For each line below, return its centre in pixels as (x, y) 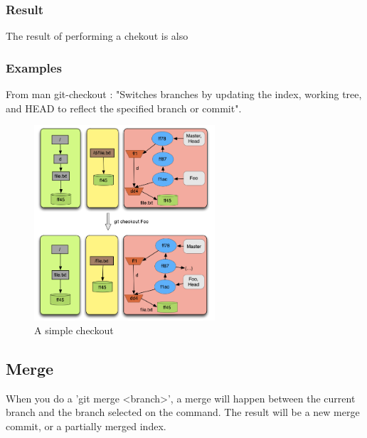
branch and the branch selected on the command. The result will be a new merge (183, 412)
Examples (34, 67)
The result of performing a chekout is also (97, 36)
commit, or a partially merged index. (86, 426)
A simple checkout (74, 330)
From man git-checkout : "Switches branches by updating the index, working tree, (184, 94)
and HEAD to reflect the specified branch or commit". (124, 108)
